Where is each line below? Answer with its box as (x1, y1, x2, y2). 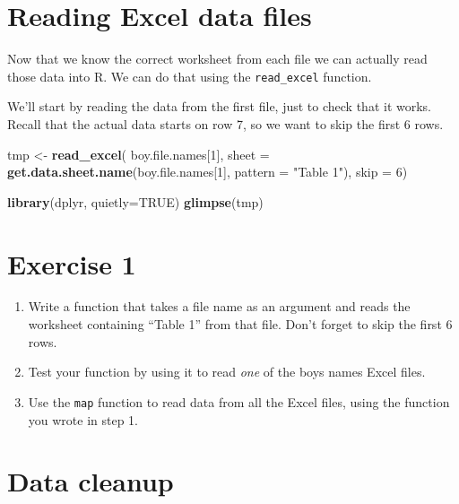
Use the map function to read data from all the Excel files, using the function (28, 392, 450, 411)
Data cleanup (7, 463, 174, 500)
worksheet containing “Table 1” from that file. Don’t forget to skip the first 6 (28, 315, 453, 334)
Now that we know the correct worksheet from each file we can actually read (7, 49, 428, 68)
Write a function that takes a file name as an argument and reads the (28, 297, 411, 316)
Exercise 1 (7, 245, 136, 282)
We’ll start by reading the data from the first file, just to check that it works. (7, 97, 432, 116)
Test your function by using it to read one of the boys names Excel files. (28, 362, 426, 381)
